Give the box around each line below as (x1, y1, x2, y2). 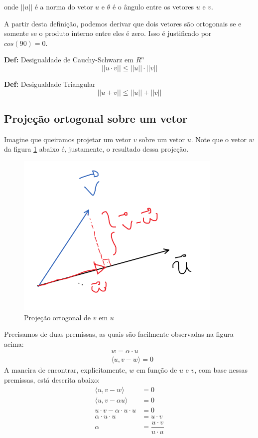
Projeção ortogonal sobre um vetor (4, 110, 188, 126)
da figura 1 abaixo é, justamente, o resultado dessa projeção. (4, 144, 189, 154)
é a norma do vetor (34, 1, 93, 11)
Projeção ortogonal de (24, 312, 91, 322)
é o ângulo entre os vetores (112, 1, 194, 11)
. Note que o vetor (191, 134, 247, 144)
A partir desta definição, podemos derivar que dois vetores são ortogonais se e (4, 18, 242, 28)
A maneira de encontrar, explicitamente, (4, 365, 127, 375)
